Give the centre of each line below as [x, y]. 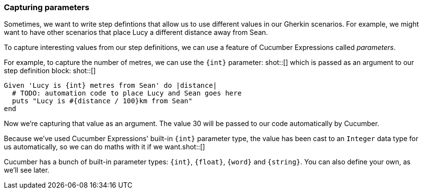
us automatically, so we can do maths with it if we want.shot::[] [105, 147]
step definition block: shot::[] [50, 71]
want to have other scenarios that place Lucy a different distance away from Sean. [136, 32]
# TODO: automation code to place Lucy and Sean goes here [127, 93]
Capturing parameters [47, 7]
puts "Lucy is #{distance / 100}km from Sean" [102, 101]
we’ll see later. [27, 170]
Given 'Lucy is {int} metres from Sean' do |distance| [111, 86]
